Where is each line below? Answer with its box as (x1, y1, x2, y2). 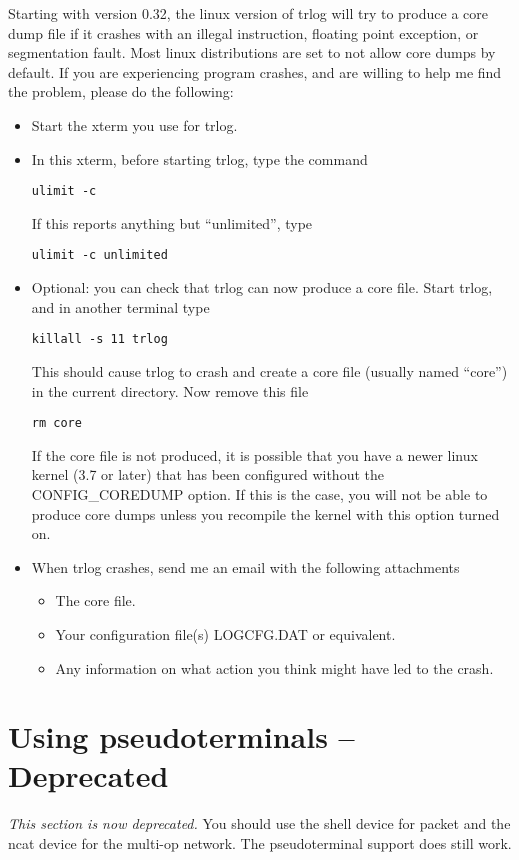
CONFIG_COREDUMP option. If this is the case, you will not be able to (31, 483, 488, 504)
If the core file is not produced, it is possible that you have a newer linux (31, 444, 478, 465)
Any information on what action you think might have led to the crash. (55, 657, 494, 678)
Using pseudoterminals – (8, 716, 355, 757)
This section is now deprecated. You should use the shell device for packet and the (8, 813, 511, 834)
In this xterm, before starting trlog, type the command (31, 148, 368, 169)
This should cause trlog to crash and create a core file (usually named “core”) (31, 360, 508, 381)
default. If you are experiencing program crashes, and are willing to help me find (8, 61, 502, 82)
